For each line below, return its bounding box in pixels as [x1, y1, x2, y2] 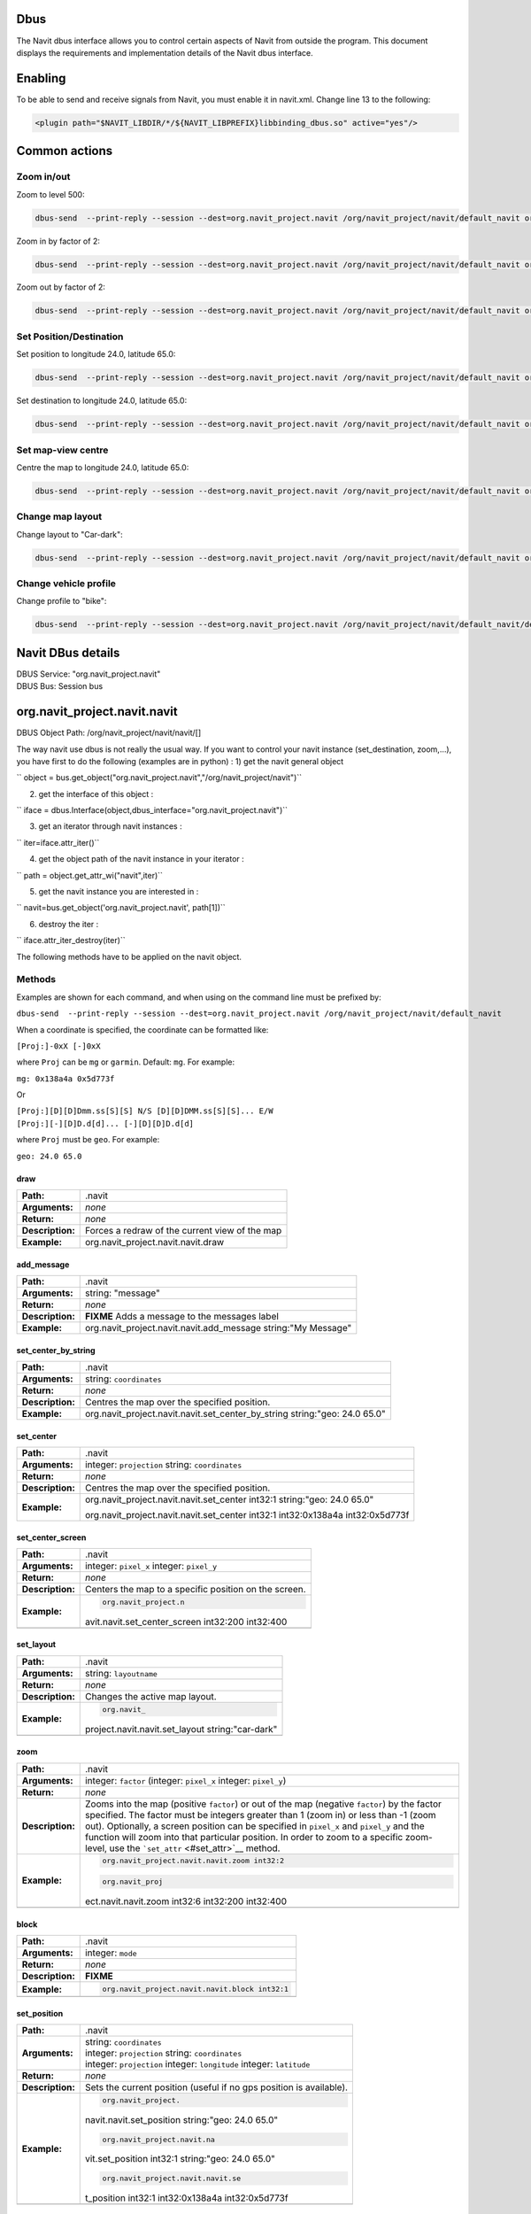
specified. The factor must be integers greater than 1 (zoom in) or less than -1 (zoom [84, 1808, 437, 1821]
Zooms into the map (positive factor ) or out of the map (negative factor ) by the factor [84, 1798, 442, 1810]
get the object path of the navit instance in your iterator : [38, 854, 245, 864]
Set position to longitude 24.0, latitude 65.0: [16, 349, 176, 360]
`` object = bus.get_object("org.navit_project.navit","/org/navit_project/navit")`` [16, 772, 303, 783]
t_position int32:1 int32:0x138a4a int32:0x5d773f [84, 2192, 289, 2204]
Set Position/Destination [16, 330, 124, 343]
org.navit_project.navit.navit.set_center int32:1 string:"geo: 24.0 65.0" [84, 1493, 374, 1506]
